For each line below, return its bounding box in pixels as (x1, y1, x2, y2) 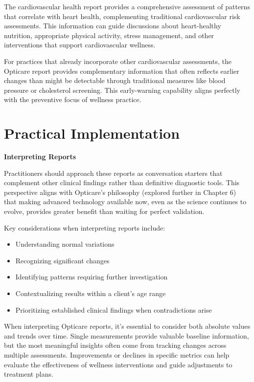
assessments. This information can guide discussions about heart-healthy (4, 21, 221, 31)
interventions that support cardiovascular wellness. (4, 40, 156, 50)
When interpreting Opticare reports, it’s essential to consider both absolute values (4, 321, 251, 331)
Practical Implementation (4, 123, 180, 143)
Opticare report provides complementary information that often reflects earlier (4, 65, 239, 76)
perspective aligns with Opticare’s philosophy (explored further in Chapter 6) (4, 187, 236, 197)
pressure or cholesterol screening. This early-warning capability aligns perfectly (4, 85, 240, 95)
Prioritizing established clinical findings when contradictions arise (15, 304, 212, 315)
